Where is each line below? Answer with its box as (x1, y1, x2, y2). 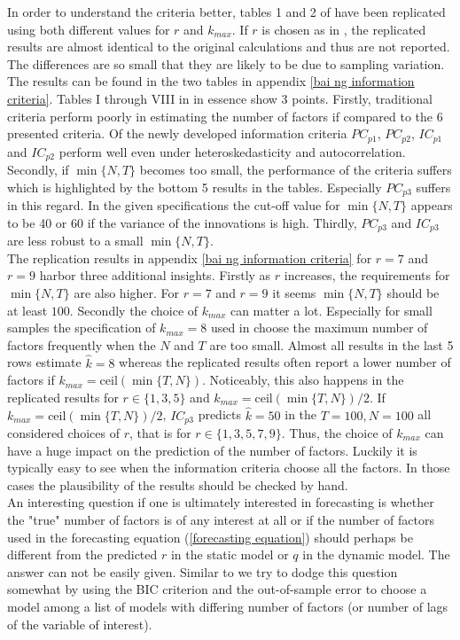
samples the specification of (7, 318, 156, 337)
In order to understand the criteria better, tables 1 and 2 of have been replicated (7, 3, 446, 20)
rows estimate (7, 353, 82, 371)
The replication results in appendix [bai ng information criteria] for (7, 248, 372, 267)
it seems (272, 283, 316, 301)
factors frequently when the (7, 335, 156, 354)
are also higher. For (74, 283, 180, 301)
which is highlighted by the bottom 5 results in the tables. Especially (7, 177, 382, 196)
